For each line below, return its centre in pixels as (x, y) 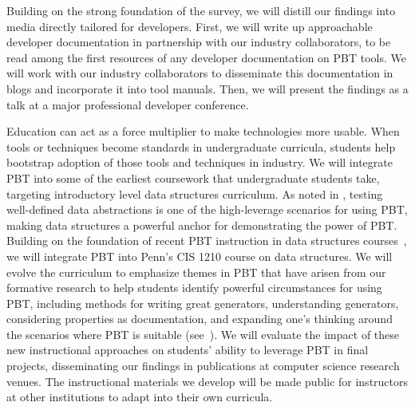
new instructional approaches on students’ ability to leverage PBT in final (188, 350)
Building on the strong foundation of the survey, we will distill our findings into (201, 10)
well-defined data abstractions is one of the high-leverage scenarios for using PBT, (207, 209)
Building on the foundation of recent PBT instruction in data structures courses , (207, 240)
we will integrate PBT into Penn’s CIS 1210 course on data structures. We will (200, 256)
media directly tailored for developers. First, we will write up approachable (190, 26)
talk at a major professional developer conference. (128, 104)
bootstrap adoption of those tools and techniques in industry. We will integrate (200, 162)
